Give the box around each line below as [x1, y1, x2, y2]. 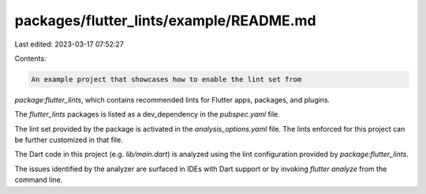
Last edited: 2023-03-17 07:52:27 [14, 39, 124, 49]
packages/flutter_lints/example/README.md [14, 12, 316, 29]
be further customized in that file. [14, 135, 124, 145]
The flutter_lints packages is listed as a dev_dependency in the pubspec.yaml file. [14, 110, 280, 119]
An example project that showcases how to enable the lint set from [31, 75, 302, 84]
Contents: [14, 54, 47, 63]
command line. [14, 175, 63, 185]
